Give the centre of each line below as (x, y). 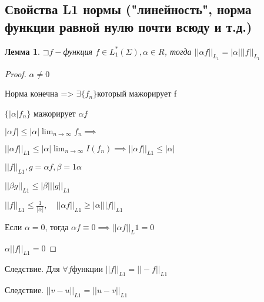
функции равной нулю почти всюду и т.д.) (128, 26)
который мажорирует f (137, 93)
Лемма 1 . (22, 51)
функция (78, 51)
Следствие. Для (32, 269)
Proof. (16, 73)
